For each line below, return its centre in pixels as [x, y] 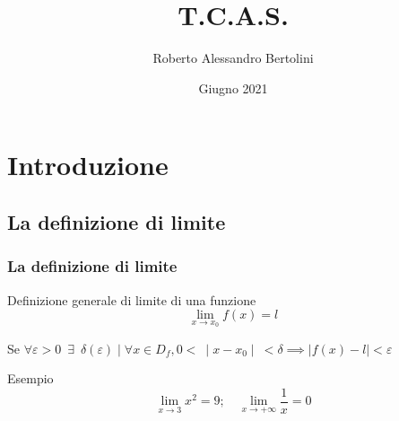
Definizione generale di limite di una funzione [132, 299]
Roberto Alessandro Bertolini [233, 58]
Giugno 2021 [233, 88]
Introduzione [88, 165]
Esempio [30, 378]
